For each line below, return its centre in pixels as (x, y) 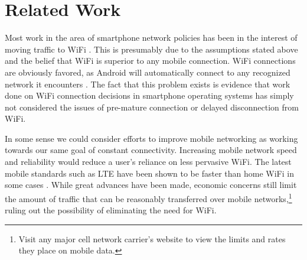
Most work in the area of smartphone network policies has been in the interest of (151, 38)
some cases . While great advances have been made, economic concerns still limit (151, 185)
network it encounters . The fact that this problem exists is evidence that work (148, 84)
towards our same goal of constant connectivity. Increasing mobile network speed (151, 150)
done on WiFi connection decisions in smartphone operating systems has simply (149, 95)
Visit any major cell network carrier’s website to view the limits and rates (152, 238)
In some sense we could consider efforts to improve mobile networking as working (151, 138)
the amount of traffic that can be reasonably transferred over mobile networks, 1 (148, 197)
